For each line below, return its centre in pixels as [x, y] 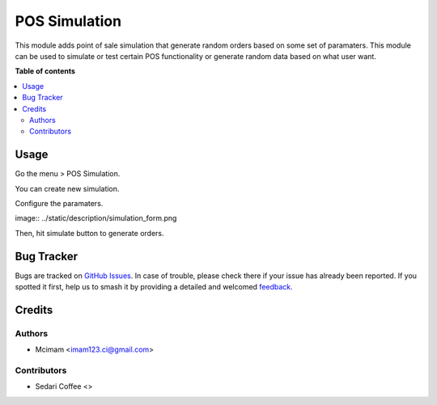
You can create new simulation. [67, 188]
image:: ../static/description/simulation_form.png [96, 218]
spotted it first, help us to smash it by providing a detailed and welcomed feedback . [154, 287]
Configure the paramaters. [59, 203]
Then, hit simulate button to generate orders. [89, 233]
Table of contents [45, 71]
